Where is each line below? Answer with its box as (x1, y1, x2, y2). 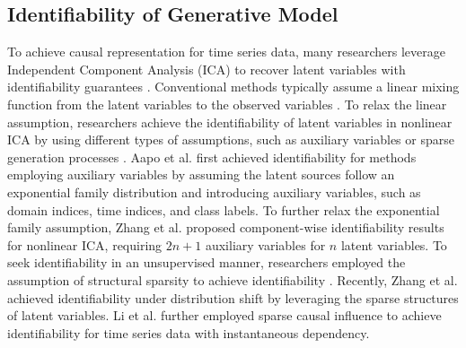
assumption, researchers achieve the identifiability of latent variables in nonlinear (7, 112, 453, 131)
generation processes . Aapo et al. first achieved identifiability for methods (7, 147, 417, 166)
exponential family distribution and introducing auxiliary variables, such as (7, 182, 421, 201)
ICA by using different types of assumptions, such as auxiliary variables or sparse (7, 130, 454, 149)
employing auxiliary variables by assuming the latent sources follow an (7, 165, 395, 184)
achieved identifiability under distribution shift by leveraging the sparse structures (7, 288, 459, 307)
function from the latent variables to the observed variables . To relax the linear (7, 94, 447, 113)
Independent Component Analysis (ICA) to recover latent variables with (7, 59, 406, 78)
